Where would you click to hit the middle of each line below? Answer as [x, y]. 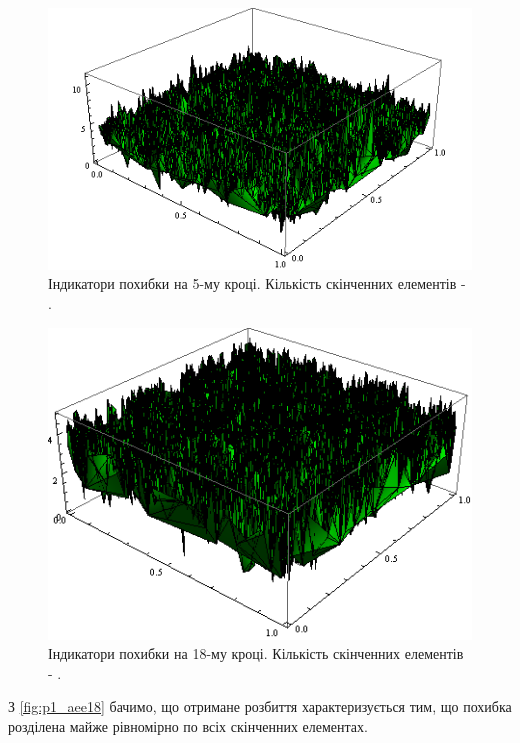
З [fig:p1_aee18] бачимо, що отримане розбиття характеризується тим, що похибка [260, 706]
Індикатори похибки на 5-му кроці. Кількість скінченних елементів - [257, 283]
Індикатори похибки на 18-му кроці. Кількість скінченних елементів [256, 653]
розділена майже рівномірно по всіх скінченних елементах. [188, 726]
